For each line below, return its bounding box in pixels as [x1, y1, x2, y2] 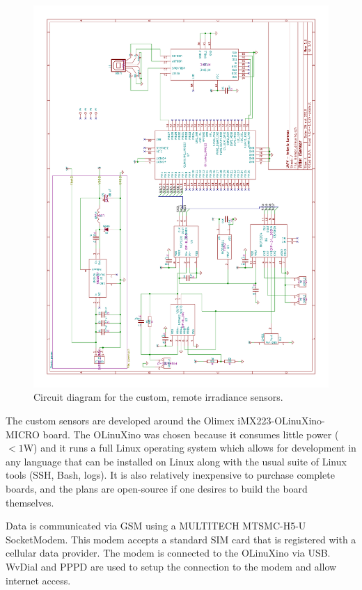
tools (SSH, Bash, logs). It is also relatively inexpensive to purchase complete [6, 468, 335, 482]
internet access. [6, 573, 71, 587]
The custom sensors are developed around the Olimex [6, 413, 235, 428]
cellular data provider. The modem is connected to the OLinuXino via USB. [6, 545, 331, 560]
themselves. [6, 495, 54, 509]
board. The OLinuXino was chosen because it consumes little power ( [42, 426, 339, 441]
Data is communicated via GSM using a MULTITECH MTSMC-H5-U [6, 518, 306, 533]
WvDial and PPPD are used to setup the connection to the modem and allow [6, 559, 337, 574]
